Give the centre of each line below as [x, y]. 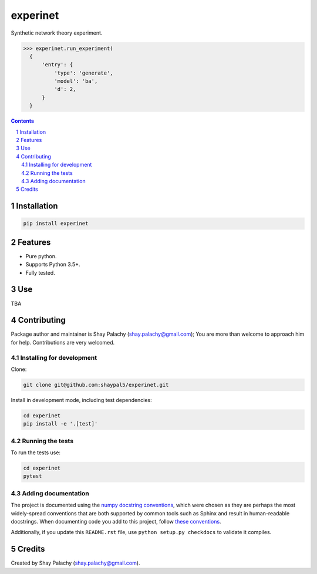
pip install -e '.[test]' [60, 424]
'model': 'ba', [76, 81]
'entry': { [58, 65]
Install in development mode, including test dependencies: [81, 400]
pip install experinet [56, 224]
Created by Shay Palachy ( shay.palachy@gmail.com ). [75, 563]
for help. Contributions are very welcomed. [63, 342]
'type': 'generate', [84, 73]
